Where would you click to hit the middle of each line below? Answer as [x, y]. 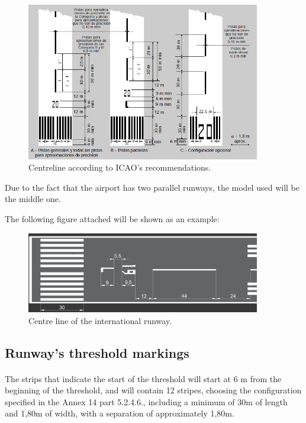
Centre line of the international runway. [100, 320]
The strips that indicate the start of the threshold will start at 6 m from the [143, 378]
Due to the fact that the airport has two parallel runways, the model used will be [152, 187]
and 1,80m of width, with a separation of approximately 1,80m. [120, 413]
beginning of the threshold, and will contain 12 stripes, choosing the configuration [153, 390]
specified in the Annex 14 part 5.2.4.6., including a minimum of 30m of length [146, 401]
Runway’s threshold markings [97, 352]
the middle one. [33, 199]
